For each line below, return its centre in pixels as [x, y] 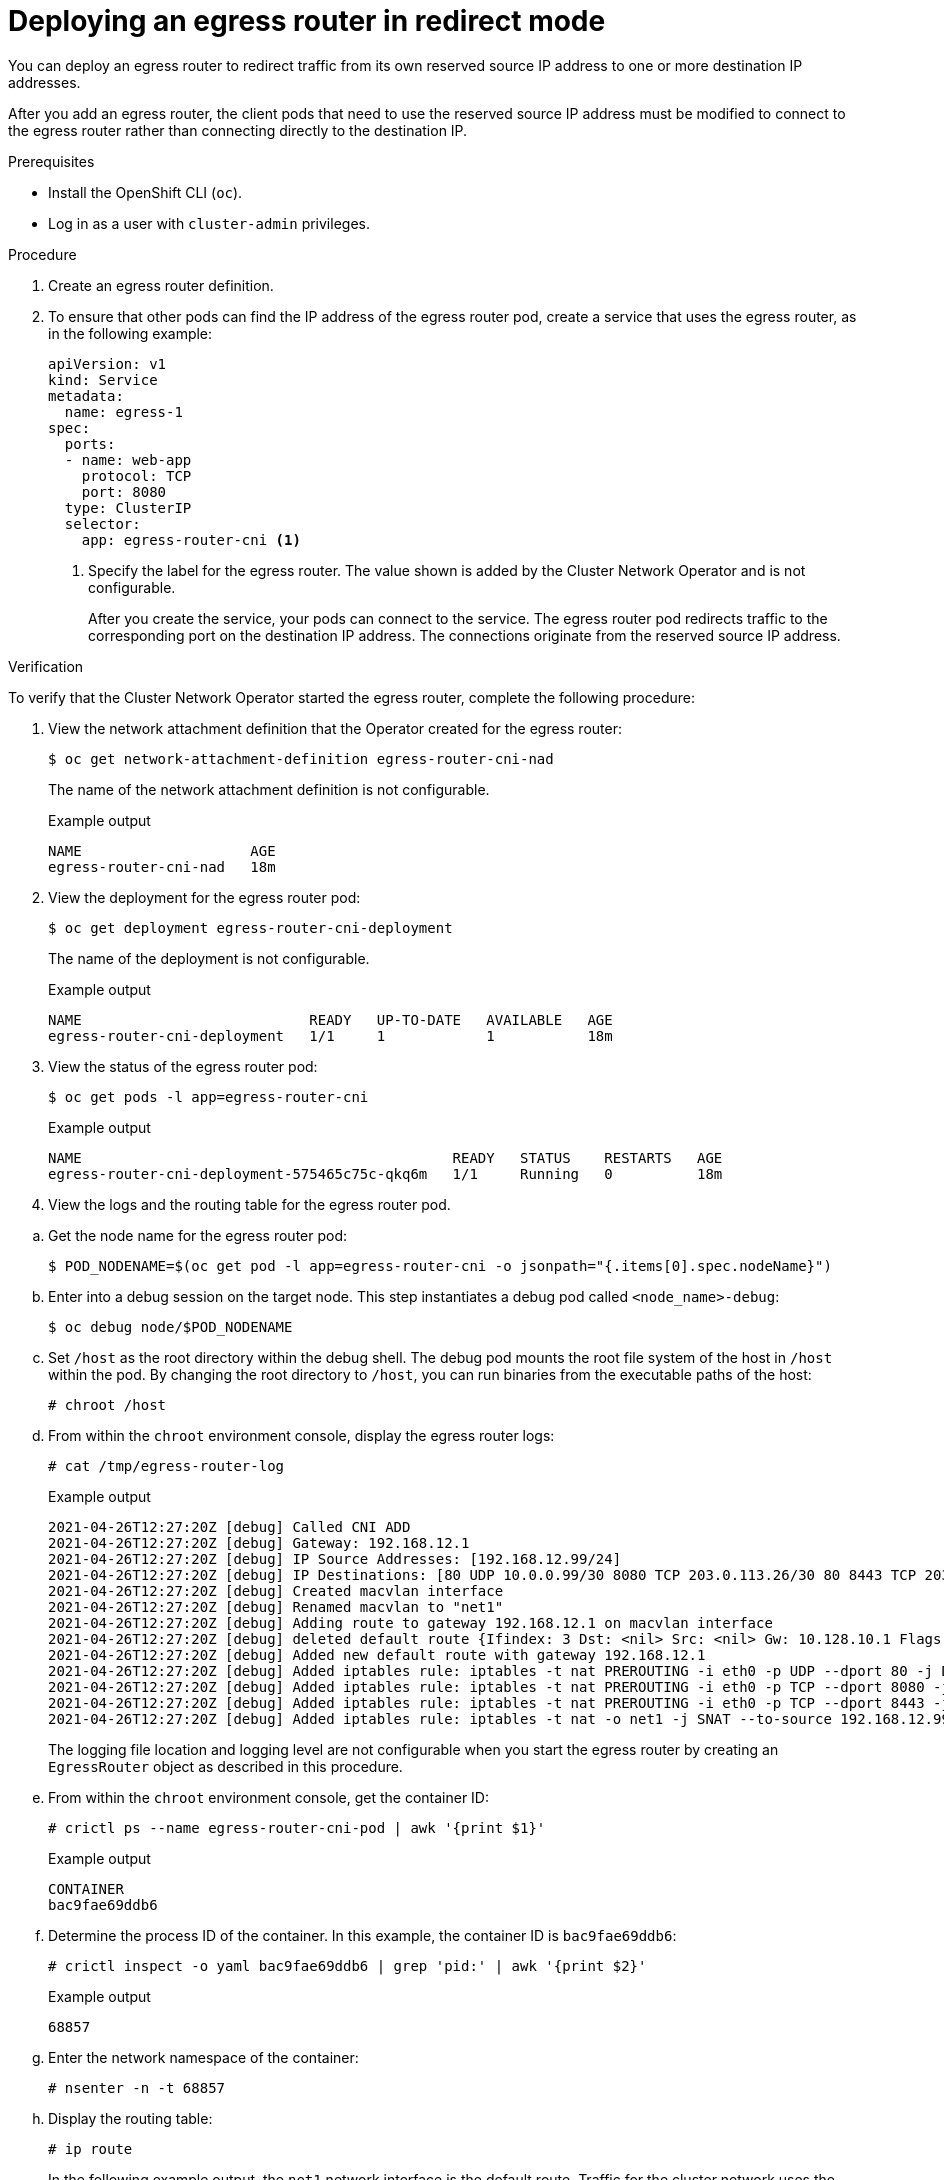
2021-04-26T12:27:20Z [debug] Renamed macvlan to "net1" [276, 1606]
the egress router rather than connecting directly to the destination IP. [238, 130]
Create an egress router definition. [161, 285]
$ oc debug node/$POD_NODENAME [170, 1326]
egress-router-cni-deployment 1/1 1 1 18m [330, 1035]
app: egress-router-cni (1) [191, 539]
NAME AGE [162, 850]
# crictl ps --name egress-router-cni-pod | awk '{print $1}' [297, 1827]
